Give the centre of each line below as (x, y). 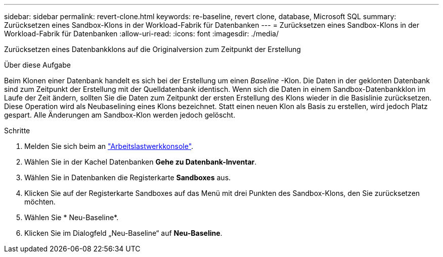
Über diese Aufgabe (37, 65)
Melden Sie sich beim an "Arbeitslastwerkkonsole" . (109, 146)
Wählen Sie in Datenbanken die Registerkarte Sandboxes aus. (128, 177)
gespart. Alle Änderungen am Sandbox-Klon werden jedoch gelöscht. (120, 115)
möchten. (40, 202)
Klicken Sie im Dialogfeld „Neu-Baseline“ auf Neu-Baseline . (123, 233)
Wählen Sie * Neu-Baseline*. (72, 217)
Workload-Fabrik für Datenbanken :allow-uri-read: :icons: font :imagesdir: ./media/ (141, 34)
